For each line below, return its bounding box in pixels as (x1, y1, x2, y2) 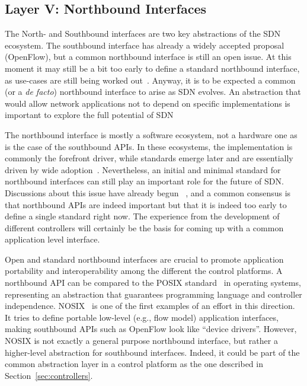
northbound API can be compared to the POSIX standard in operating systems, (5, 276, 301, 289)
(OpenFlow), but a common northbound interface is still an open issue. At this (5, 50, 292, 63)
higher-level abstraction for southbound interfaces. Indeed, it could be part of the (5, 346, 300, 358)
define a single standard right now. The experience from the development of (5, 210, 280, 222)
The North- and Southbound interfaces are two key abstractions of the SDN (5, 27, 281, 40)
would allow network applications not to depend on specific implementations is (5, 97, 290, 109)
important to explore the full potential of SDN (5, 109, 174, 121)
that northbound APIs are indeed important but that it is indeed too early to (5, 198, 287, 210)
